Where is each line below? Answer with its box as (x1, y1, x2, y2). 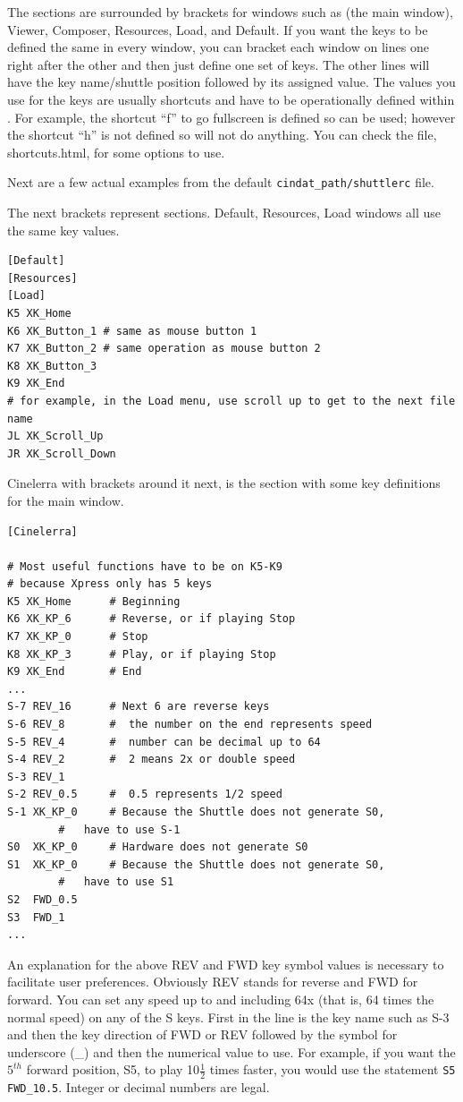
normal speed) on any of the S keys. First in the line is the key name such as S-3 (7, 1007, 450, 1026)
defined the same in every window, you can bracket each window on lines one (7, 38, 429, 56)
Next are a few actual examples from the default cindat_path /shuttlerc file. (7, 173, 434, 192)
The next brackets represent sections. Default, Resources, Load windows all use (7, 203, 442, 221)
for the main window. (7, 491, 124, 509)
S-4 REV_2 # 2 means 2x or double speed (7, 753, 296, 766)
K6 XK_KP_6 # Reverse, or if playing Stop (7, 612, 296, 626)
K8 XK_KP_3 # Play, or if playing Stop (7, 647, 276, 661)
